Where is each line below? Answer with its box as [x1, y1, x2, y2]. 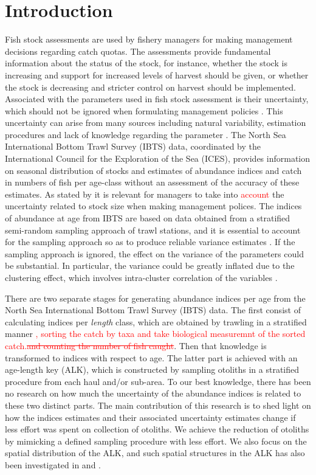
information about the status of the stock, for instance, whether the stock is [5, 57, 287, 69]
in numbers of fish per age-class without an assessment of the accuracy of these [5, 176, 300, 189]
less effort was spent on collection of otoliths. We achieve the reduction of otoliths [5, 423, 309, 435]
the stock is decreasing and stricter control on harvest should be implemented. [5, 80, 296, 93]
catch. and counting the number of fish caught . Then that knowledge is [5, 339, 267, 352]
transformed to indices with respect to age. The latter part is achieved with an [5, 351, 298, 364]
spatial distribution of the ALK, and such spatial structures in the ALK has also [5, 446, 305, 459]
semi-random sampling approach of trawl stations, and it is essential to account [5, 223, 301, 236]
